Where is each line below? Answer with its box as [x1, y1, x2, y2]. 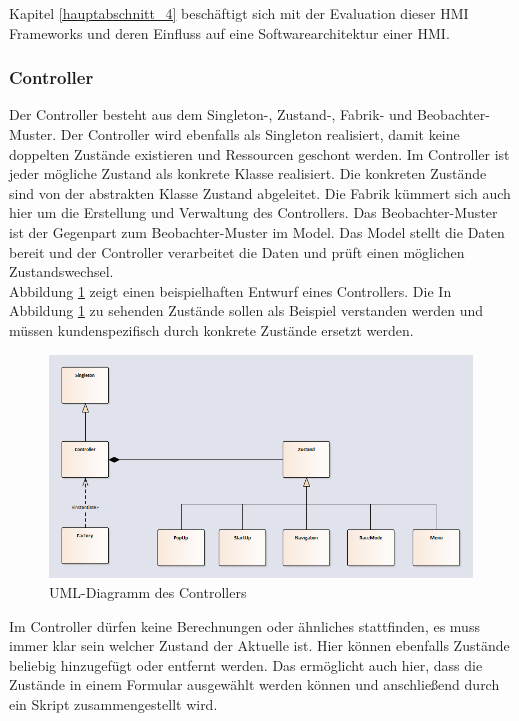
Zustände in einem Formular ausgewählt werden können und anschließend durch [9, 674, 500, 695]
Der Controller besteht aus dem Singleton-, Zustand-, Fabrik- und [9, 104, 413, 125]
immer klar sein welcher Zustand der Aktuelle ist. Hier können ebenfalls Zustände [9, 635, 510, 656]
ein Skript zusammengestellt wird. [9, 693, 218, 714]
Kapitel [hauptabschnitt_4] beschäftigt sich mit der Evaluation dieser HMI [9, 3, 469, 23]
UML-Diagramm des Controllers [49, 581, 247, 602]
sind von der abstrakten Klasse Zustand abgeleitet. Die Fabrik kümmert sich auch [9, 182, 511, 203]
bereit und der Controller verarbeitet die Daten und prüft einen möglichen [9, 241, 465, 262]
